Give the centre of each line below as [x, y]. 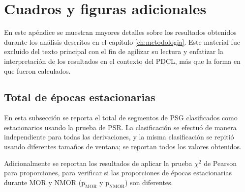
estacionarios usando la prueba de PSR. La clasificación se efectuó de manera [120, 127]
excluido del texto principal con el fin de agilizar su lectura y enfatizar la [114, 51]
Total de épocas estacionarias [80, 97]
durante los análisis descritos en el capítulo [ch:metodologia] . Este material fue [122, 41]
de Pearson [220, 163]
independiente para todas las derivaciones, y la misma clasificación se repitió [119, 137]
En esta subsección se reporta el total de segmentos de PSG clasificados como [121, 118]
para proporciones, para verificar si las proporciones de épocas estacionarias [118, 173]
